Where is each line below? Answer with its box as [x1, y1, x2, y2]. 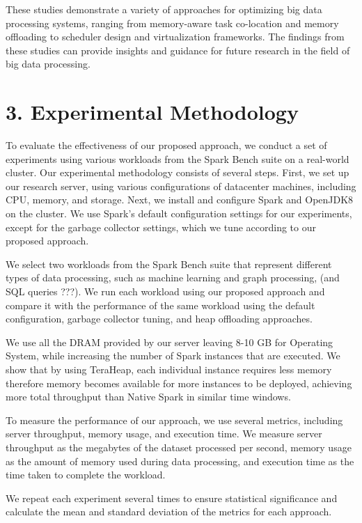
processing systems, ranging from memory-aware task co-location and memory [6, 15, 339, 30]
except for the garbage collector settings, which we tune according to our [6, 219, 316, 234]
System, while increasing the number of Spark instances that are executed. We [6, 348, 340, 363]
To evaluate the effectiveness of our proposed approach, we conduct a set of [6, 138, 327, 153]
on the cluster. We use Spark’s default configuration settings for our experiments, [6, 206, 352, 221]
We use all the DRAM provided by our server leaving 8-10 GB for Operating [6, 334, 333, 349]
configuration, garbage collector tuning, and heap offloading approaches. [6, 311, 313, 326]
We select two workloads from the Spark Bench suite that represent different [6, 256, 332, 271]
